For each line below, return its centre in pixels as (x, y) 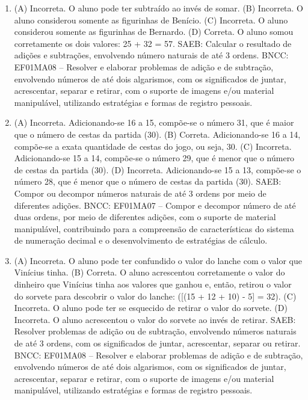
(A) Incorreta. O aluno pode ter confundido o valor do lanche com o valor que (158, 260)
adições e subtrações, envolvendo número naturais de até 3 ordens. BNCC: (151, 55)
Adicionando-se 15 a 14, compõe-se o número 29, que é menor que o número (154, 158)
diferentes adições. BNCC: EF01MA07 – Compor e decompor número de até (155, 205)
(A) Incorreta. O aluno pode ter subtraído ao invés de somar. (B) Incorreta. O (159, 8)
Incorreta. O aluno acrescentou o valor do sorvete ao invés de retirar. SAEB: (155, 319)
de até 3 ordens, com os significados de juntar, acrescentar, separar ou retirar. (157, 343)
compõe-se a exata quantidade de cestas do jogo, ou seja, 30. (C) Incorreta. (153, 146)
